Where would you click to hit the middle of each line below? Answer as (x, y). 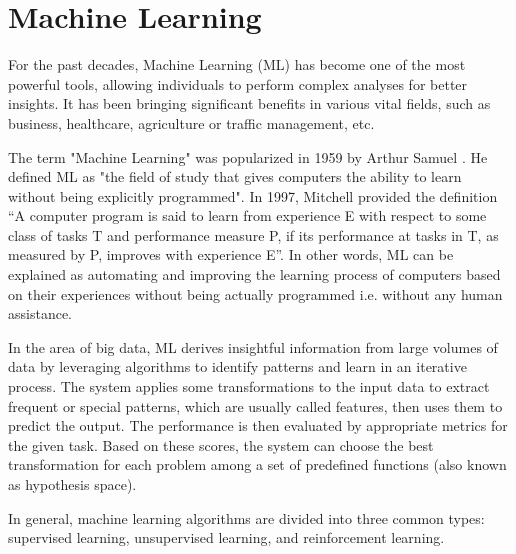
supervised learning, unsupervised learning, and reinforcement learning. (226, 537)
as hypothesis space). (72, 484)
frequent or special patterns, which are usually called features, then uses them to (255, 405)
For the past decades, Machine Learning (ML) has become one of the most (237, 64)
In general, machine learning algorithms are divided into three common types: (246, 517)
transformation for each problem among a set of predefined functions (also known (257, 464)
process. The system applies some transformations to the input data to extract (249, 386)
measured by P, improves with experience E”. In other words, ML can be (231, 254)
